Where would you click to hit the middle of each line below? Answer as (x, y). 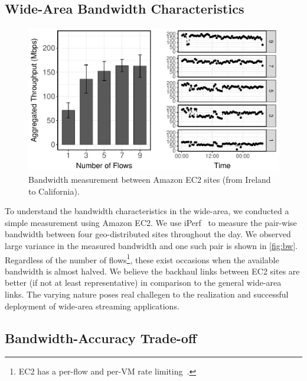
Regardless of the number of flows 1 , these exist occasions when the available (142, 259)
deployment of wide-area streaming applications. (92, 306)
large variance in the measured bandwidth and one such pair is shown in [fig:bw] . (151, 245)
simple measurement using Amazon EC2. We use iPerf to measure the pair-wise (151, 222)
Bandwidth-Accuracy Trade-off (101, 338)
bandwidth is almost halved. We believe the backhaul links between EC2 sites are (152, 271)
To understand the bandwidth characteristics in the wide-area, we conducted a (147, 211)
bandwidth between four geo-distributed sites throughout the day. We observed (148, 234)
